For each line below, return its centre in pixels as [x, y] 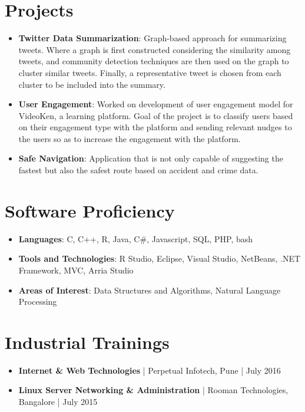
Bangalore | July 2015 [58, 402]
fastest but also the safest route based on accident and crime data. [138, 170]
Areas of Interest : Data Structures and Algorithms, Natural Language [150, 290]
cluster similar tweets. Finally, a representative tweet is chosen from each [150, 72]
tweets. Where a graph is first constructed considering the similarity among [155, 49]
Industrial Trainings [87, 342]
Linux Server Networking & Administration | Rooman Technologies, [153, 390]
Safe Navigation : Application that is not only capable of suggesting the [151, 158]
